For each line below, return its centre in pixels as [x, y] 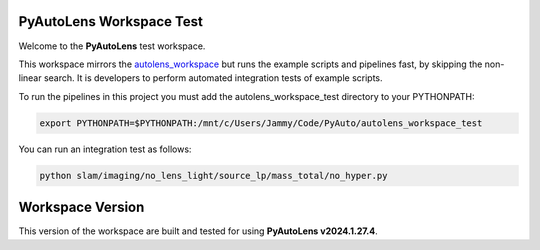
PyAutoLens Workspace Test [111, 21]
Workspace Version [81, 207]
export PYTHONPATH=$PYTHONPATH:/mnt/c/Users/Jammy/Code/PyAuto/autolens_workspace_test [261, 123]
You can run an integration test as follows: [105, 149]
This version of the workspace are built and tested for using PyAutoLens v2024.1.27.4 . [198, 231]
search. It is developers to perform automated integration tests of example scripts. [213, 78]
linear [30, 78]
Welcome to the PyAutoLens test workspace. [112, 46]
